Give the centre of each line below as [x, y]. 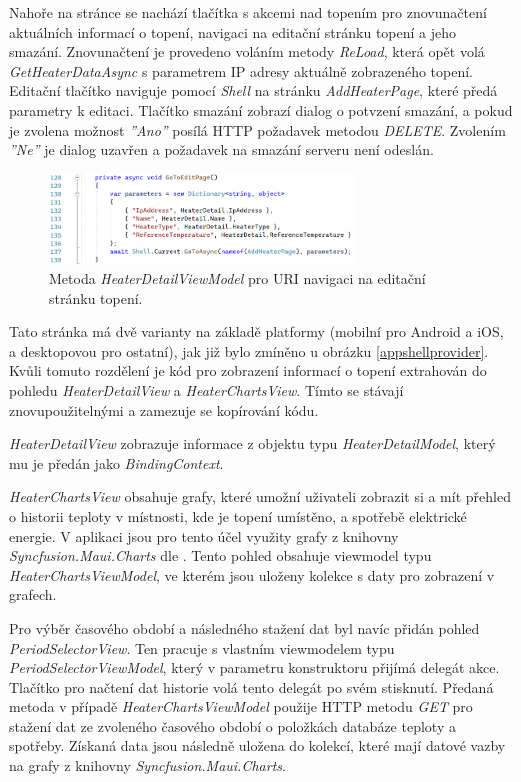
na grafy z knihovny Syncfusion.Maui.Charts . [147, 765]
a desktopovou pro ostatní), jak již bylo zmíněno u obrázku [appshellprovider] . [249, 350]
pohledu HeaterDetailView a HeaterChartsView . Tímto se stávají [206, 389]
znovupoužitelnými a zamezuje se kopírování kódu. [164, 409]
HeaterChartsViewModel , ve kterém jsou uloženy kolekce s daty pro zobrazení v [252, 574]
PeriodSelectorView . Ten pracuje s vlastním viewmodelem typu [202, 647]
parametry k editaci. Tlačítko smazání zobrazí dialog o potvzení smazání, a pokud [261, 109]
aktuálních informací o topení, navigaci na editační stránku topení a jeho [233, 31]
